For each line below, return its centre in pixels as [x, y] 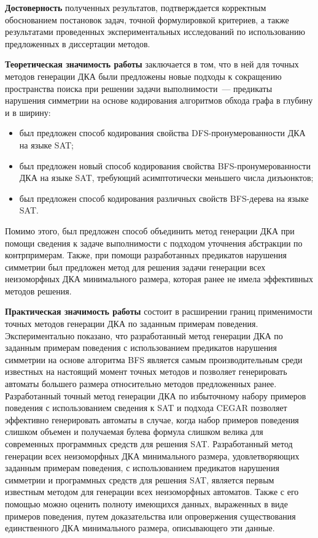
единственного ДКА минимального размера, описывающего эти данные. [140, 528]
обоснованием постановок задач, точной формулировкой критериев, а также [147, 19]
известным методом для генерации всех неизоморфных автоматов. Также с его [152, 492]
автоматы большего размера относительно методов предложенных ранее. [141, 384]
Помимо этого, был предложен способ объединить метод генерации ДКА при [150, 230]
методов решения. [38, 290]
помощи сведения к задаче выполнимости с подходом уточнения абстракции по [154, 243]
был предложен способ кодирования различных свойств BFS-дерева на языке [164, 198]
